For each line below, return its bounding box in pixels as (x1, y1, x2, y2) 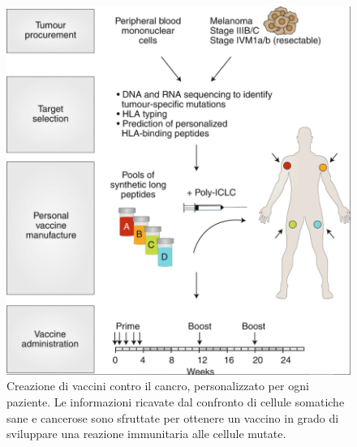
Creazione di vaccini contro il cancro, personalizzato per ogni (6, 377, 309, 394)
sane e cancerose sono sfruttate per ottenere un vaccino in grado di (6, 409, 339, 426)
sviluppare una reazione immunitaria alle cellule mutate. (6, 425, 286, 442)
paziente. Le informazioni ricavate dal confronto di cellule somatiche (6, 393, 345, 410)
